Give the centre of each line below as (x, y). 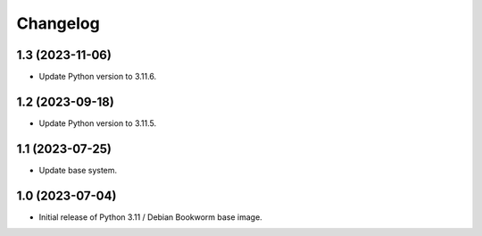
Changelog (58, 23)
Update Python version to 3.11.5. (97, 123)
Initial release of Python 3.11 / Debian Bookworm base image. (150, 217)
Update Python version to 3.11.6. (98, 77)
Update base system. (78, 170)
